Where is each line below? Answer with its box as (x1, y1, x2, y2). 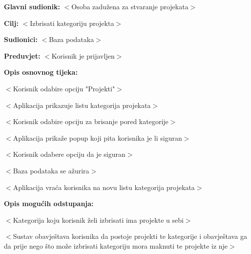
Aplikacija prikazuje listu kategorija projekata (13, 100, 151, 110)
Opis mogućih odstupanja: (4, 198, 94, 209)
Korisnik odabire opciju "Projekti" (13, 83, 115, 93)
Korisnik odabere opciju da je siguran (13, 149, 125, 159)
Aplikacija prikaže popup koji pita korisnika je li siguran (13, 132, 182, 143)
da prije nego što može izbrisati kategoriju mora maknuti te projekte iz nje (4, 240, 228, 251)
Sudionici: (4, 34, 38, 44)
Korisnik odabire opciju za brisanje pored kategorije (13, 116, 168, 127)
